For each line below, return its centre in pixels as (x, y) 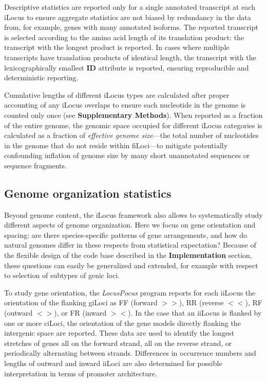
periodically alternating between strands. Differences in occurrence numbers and (130, 353)
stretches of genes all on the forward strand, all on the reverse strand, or (118, 343)
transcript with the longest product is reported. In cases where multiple (117, 47)
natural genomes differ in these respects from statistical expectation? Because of (130, 245)
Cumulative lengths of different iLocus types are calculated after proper (117, 94)
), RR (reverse (201, 302)
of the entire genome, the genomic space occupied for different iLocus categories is (133, 125)
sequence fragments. (35, 165)
